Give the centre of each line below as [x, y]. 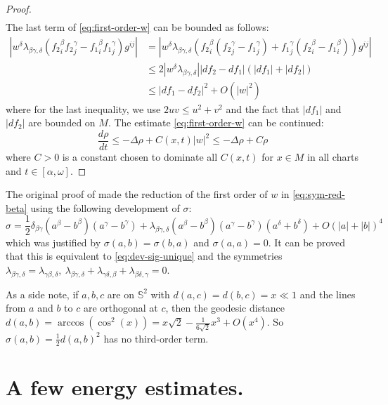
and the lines [328, 294]
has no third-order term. [156, 338]
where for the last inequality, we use [83, 108]
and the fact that [263, 108]
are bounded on [62, 122]
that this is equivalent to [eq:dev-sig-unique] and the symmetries [144, 256]
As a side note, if [42, 294]
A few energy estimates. [125, 386]
